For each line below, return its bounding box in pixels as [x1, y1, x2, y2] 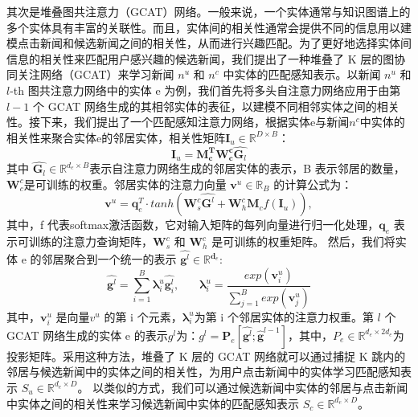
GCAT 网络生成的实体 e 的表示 [6, 326, 168, 343]
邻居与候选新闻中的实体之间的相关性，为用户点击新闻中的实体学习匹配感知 [6, 363, 400, 380]
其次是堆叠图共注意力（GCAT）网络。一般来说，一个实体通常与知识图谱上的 [6, 3, 411, 19]
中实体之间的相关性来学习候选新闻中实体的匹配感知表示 [6, 395, 299, 411]
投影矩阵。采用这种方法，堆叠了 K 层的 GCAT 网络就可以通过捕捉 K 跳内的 [6, 347, 406, 364]
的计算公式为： [273, 175, 353, 192]
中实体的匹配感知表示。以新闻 [223, 66, 381, 83]
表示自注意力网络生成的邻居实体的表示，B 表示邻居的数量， [89, 160, 405, 177]
